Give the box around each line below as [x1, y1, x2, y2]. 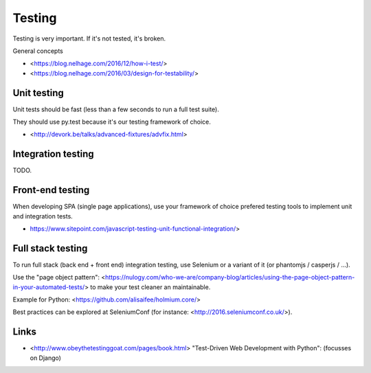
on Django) [30, 354, 62, 362]
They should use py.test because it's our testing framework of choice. [12, 117, 211, 126]
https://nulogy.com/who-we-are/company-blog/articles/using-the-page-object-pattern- [104, 273, 355, 282]
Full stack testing [12, 242, 88, 254]
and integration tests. [12, 212, 74, 220]
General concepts [12, 47, 63, 55]
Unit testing [12, 87, 65, 99]
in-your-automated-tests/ [12, 282, 85, 291]
